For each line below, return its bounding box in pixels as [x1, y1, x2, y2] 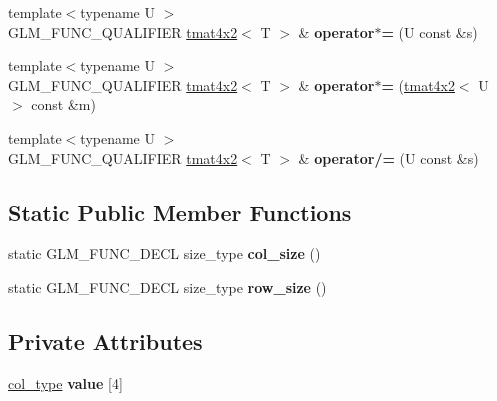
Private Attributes [8, 325, 203, 356]
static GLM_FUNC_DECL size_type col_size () [8, 243, 321, 264]
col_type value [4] [8, 372, 123, 393]
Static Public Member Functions [8, 196, 352, 227]
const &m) [31, 94, 96, 115]
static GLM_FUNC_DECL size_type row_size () [8, 276, 327, 297]
